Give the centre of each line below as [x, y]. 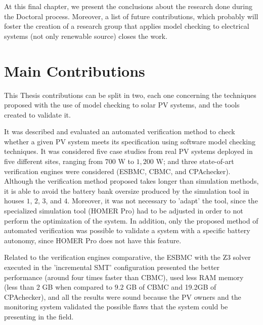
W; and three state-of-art [195, 161]
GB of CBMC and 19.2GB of [171, 287]
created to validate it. [37, 114]
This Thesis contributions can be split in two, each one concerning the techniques [130, 95]
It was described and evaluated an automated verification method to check [120, 131]
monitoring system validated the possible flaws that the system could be [116, 307]
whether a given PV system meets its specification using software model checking [130, 141]
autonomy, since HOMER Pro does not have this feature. [93, 240]
